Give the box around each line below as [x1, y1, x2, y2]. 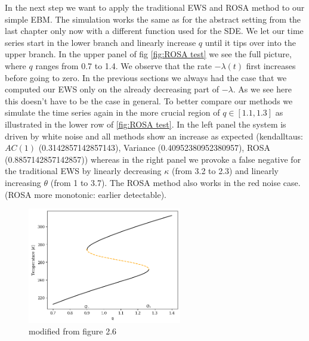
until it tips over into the [205, 36, 296, 48]
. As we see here [233, 83, 292, 95]
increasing [5, 176, 41, 188]
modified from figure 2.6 [29, 325, 117, 337]
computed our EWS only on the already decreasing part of [5, 83, 220, 95]
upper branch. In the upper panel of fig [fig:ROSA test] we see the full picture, [5, 48, 292, 60]
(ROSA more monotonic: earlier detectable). [5, 188, 166, 200]
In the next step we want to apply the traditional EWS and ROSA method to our [5, 1, 305, 13]
